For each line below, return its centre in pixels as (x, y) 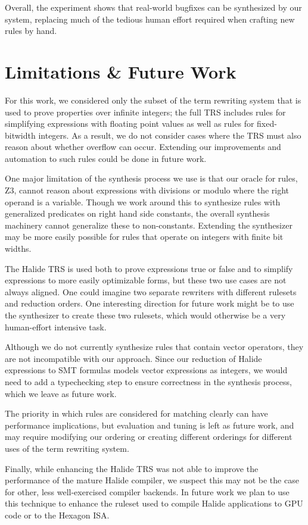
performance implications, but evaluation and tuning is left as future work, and (150, 425)
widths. (18, 249)
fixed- (267, 124)
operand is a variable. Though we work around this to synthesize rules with (143, 201)
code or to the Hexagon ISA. (57, 515)
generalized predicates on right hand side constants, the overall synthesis (137, 213)
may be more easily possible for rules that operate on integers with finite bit (144, 237)
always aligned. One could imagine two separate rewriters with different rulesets (151, 291)
